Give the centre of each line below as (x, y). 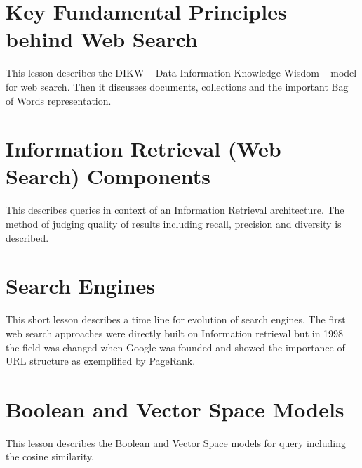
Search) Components (108, 176)
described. (27, 237)
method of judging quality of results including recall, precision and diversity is (174, 223)
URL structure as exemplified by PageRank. (101, 361)
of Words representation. (59, 100)
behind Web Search (102, 39)
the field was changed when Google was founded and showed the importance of (175, 347)
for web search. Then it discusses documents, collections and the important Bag (177, 86)
